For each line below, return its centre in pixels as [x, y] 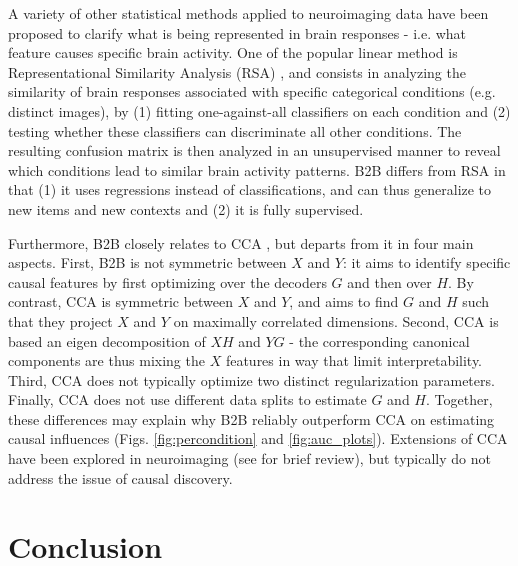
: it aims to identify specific [426, 262]
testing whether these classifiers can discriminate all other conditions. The [235, 130]
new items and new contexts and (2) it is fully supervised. [186, 208]
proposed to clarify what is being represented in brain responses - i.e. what [237, 32]
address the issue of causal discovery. [120, 477]
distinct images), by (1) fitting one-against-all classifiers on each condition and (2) [259, 110]
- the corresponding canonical [379, 340]
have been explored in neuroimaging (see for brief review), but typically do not [249, 458]
